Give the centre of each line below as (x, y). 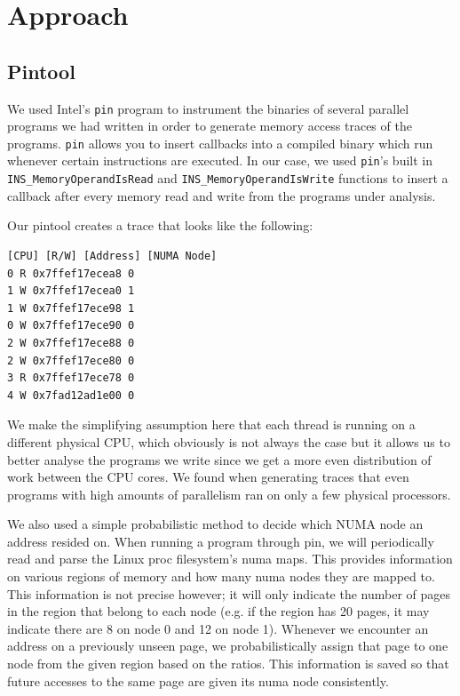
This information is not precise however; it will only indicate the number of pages (229, 593)
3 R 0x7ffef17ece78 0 (71, 378)
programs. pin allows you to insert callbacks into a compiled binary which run (220, 143)
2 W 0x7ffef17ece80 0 (71, 360)
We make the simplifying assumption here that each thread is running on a (211, 424)
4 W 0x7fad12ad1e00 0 (71, 395)
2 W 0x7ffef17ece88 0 (71, 343)
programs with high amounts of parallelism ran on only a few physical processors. (229, 494)
